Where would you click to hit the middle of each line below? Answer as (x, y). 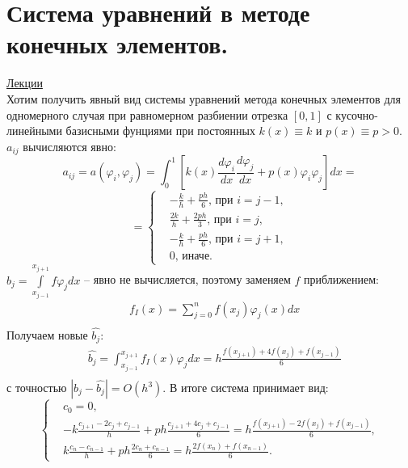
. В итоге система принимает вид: (246, 387)
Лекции (25, 83)
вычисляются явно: (69, 146)
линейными (34, 131)
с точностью (37, 387)
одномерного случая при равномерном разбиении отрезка (147, 114)
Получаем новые (47, 334)
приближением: (341, 279)
